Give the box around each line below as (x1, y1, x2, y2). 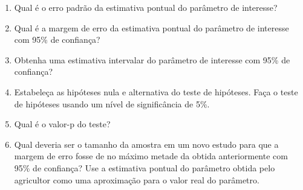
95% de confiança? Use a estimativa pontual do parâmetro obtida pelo (14, 161, 275, 174)
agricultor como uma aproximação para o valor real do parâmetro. (14, 173, 259, 186)
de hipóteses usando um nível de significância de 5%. (14, 97, 210, 110)
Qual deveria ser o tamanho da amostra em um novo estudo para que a (14, 138, 279, 150)
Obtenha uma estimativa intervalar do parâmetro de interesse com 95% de (14, 53, 290, 66)
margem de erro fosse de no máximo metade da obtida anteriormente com (14, 150, 288, 162)
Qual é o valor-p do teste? (14, 118, 111, 130)
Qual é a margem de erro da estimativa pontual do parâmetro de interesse (14, 21, 289, 34)
